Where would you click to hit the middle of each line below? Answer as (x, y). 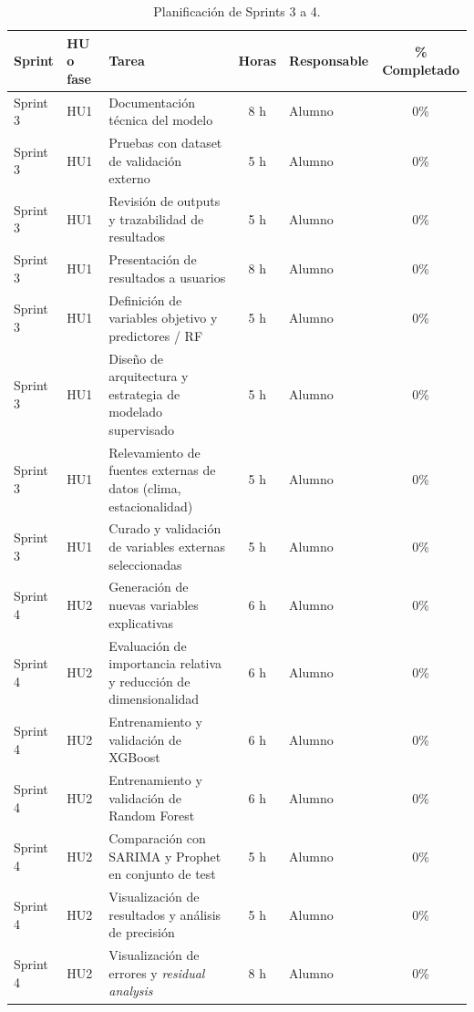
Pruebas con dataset (165, 143)
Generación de (149, 587)
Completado (421, 69)
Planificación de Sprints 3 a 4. (237, 11)
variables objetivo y (163, 318)
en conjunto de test (162, 874)
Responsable (329, 61)
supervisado (142, 429)
